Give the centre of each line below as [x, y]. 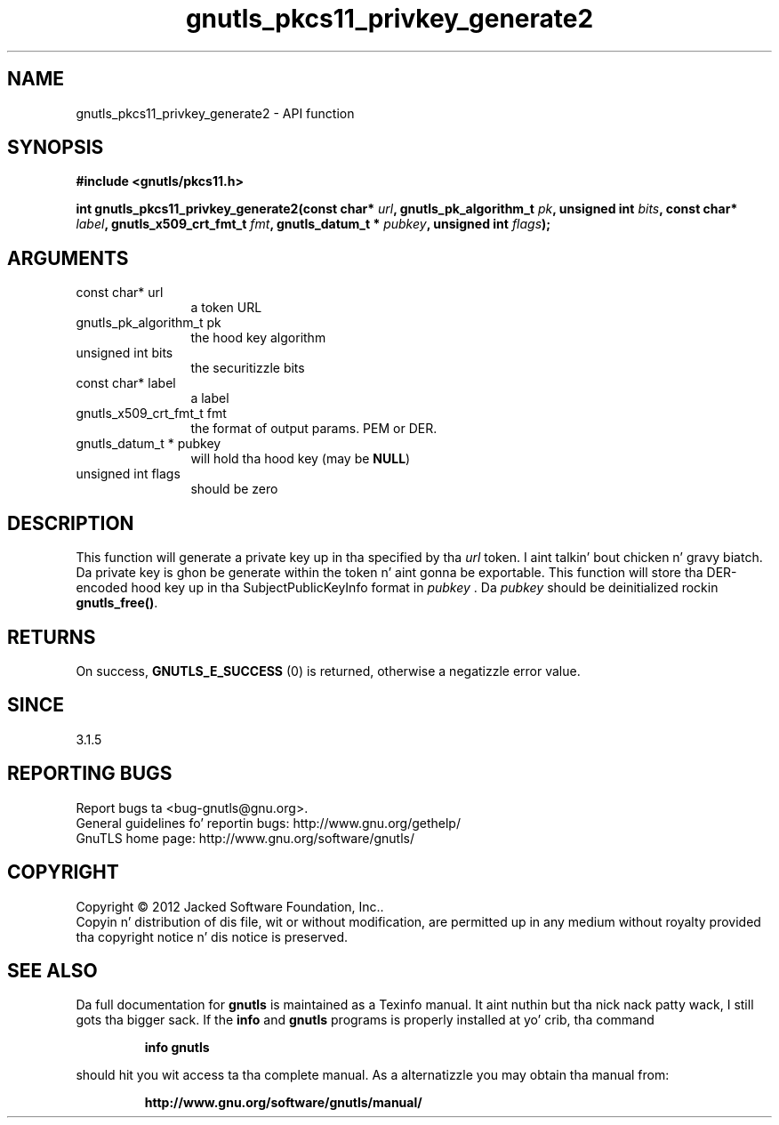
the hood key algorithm [258, 338]
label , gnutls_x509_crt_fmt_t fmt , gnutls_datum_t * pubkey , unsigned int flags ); [313, 224]
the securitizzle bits [248, 368]
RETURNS [52, 637]
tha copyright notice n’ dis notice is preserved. [212, 936]
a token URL [226, 308]
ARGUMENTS [68, 258]
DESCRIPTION [71, 523]
